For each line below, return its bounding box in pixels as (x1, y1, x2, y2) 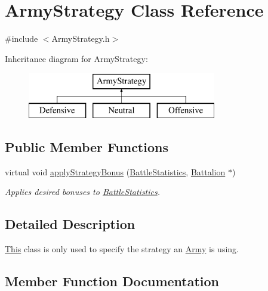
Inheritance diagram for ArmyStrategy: (5, 52, 148, 64)
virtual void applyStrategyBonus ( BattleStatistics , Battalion (5, 165, 226, 178)
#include (5, 32, 38, 45)
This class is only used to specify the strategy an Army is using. (5, 243, 239, 255)
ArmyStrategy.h (51, 32, 110, 45)
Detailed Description (5, 215, 135, 233)
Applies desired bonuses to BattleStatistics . (5, 185, 161, 198)
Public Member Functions (5, 137, 168, 156)
